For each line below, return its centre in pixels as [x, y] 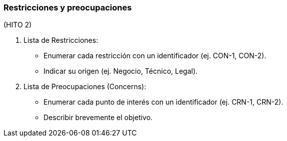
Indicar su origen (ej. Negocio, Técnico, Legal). [121, 71]
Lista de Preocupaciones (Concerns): [85, 87]
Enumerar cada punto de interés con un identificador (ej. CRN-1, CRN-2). [163, 102]
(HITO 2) [18, 25]
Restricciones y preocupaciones [68, 7]
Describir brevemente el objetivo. [98, 118]
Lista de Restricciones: [61, 40]
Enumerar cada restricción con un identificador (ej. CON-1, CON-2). [155, 56]
